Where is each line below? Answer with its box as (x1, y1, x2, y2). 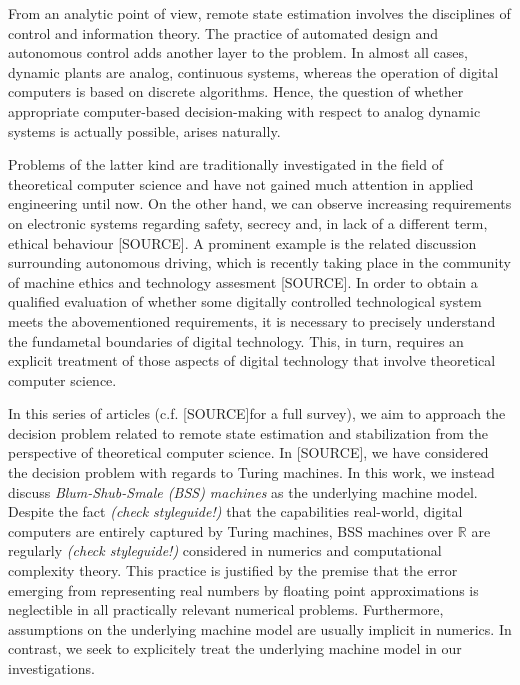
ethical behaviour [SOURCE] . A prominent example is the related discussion (8, 232, 477, 253)
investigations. (8, 658, 95, 678)
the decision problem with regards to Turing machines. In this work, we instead (8, 462, 495, 483)
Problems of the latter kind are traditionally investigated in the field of (8, 154, 443, 175)
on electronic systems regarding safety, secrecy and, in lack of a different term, (8, 212, 488, 233)
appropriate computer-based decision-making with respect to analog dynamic (8, 100, 481, 121)
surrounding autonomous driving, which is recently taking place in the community (8, 252, 511, 273)
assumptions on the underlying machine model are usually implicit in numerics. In (8, 618, 512, 639)
